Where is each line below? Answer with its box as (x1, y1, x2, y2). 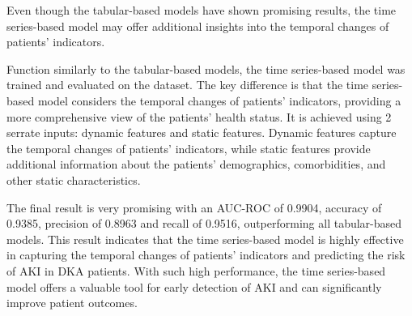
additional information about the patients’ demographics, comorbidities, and (6, 156, 386, 173)
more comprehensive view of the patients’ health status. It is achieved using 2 (6, 108, 392, 125)
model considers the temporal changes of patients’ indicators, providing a (37, 92, 401, 109)
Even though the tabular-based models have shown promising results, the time (6, 2, 397, 18)
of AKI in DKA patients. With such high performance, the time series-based (6, 262, 386, 279)
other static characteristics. (6, 171, 141, 188)
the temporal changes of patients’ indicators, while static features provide (6, 139, 371, 156)
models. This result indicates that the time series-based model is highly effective (6, 230, 404, 247)
